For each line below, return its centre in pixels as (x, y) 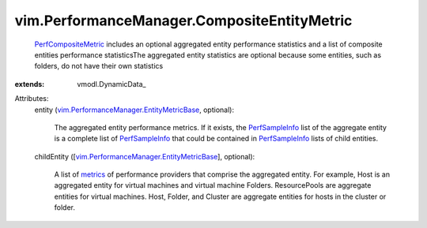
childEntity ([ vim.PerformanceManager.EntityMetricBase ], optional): (145, 156)
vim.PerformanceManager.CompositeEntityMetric (183, 21)
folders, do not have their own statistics (99, 66)
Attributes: (32, 99)
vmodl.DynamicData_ (111, 84)
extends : (30, 84)
